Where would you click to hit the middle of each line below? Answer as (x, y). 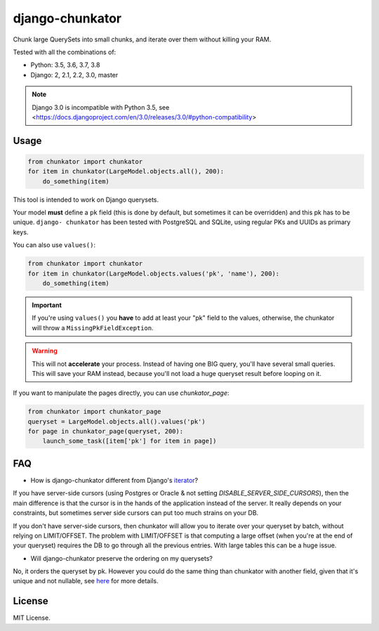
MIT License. (32, 618)
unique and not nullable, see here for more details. (86, 581)
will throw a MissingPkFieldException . (93, 327)
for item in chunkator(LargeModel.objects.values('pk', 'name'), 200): (154, 273)
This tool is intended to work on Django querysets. (86, 200)
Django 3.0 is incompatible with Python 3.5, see (101, 107)
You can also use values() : (54, 245)
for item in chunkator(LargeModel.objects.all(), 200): (126, 171)
